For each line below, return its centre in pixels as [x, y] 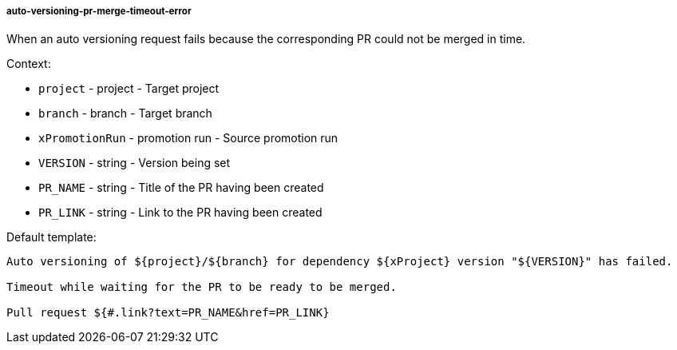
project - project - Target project [129, 89]
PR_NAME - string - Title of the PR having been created [181, 188]
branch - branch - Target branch [125, 113]
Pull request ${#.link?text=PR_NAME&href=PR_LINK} [168, 313]
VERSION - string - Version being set [135, 163]
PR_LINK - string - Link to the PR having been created [180, 213]
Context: [29, 64]
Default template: [51, 237]
